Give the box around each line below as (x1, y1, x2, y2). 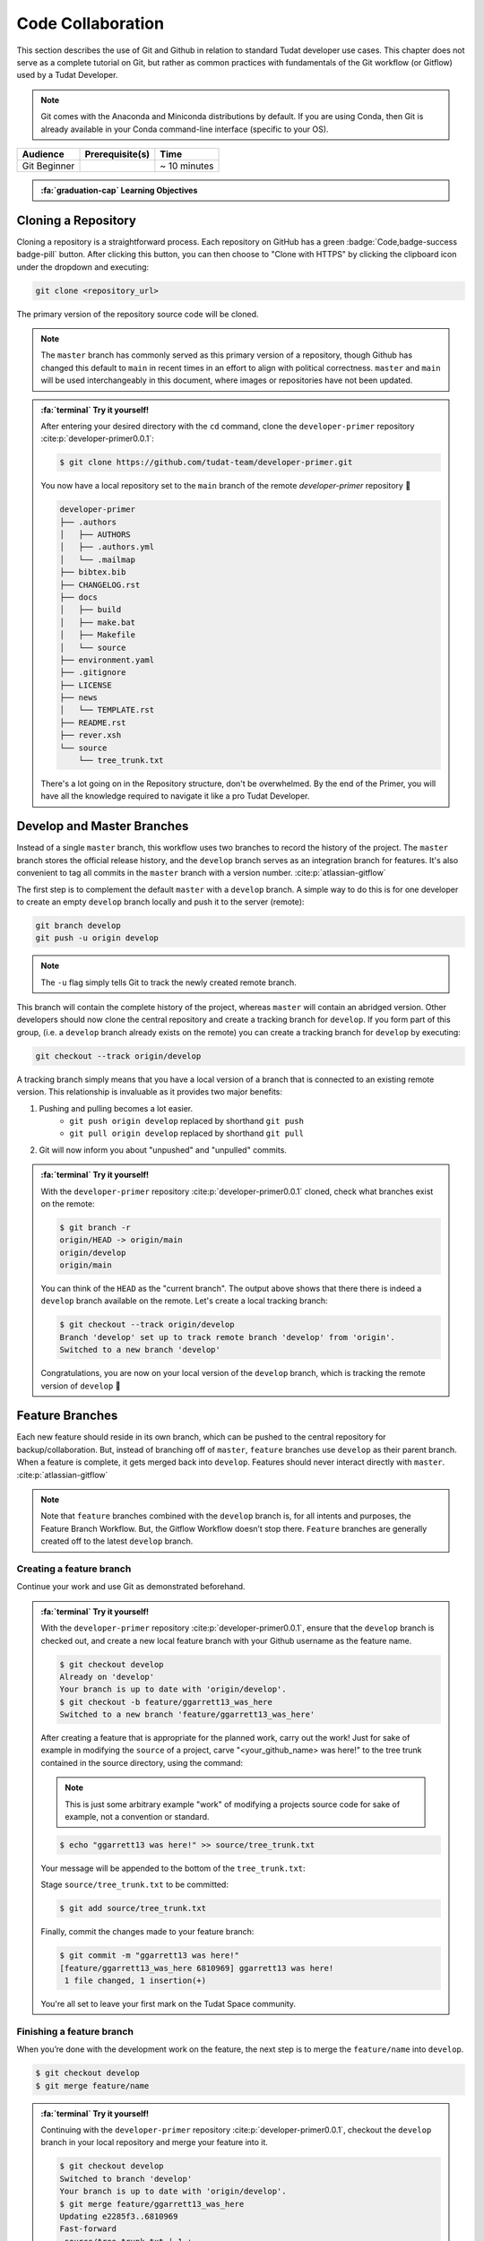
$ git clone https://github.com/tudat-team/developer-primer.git (59, 457, 353, 468)
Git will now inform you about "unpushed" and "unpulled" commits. (39, 1144, 287, 1155)
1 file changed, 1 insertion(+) (64, 1976, 206, 1986)
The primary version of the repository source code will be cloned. (16, 308, 259, 319)
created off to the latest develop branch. (40, 1536, 194, 1546)
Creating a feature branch (16, 1562, 132, 1575)
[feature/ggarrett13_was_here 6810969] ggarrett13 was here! (59, 1963, 334, 1973)
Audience (22, 148, 65, 160)
